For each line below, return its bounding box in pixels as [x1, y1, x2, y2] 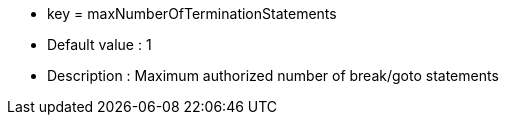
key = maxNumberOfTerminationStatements [47, 5, 337, 22]
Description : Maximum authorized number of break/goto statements [47, 67, 499, 84]
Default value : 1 [47, 36, 152, 53]
